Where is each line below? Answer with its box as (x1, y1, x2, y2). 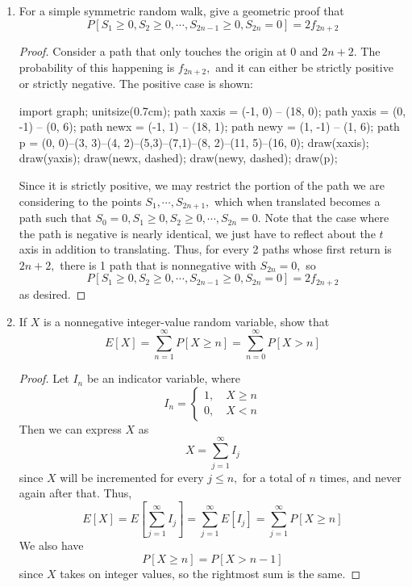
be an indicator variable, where (86, 370, 240, 387)
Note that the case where (264, 209, 389, 226)
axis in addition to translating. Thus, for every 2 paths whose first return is (19, 241, 392, 258)
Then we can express (19, 420, 122, 437)
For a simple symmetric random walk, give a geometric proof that (19, 2, 344, 19)
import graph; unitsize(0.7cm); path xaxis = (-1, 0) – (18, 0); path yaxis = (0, (19, 102, 406, 119)
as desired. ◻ (19, 285, 86, 302)
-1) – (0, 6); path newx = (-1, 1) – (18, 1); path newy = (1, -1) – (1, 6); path (19, 118, 400, 135)
